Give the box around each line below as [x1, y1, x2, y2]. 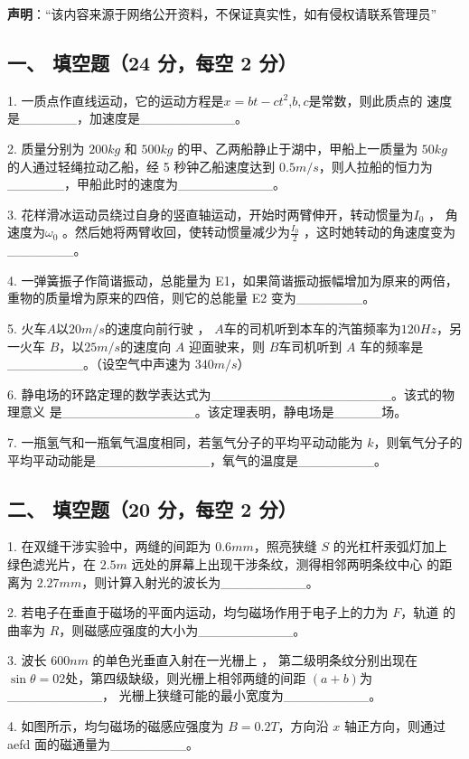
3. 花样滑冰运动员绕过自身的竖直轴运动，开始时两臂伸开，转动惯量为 [7, 204, 414, 223]
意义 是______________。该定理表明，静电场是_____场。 [19, 402, 408, 421]
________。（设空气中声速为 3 [7, 354, 202, 373]
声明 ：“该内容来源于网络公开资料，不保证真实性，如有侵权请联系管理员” [7, 5, 437, 23]
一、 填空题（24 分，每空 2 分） [7, 48, 297, 76]
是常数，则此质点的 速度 [308, 90, 453, 109]
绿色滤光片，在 [7, 554, 96, 573]
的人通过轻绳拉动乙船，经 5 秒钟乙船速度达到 [7, 156, 276, 175]
